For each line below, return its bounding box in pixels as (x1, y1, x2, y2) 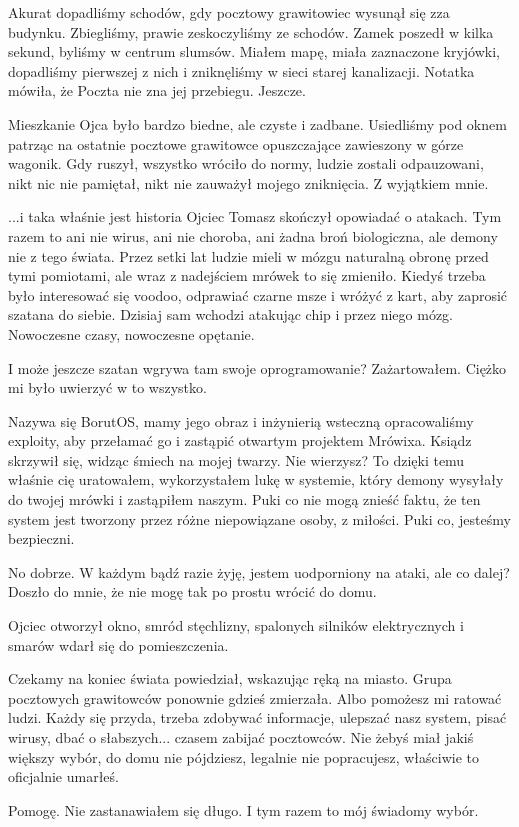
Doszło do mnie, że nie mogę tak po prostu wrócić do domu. (8, 581, 377, 602)
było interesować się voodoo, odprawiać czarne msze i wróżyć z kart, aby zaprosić (8, 284, 508, 305)
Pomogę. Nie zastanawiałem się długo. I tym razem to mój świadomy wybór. (8, 799, 479, 820)
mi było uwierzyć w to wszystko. (8, 377, 207, 398)
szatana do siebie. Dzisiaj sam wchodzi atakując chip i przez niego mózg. (8, 304, 453, 325)
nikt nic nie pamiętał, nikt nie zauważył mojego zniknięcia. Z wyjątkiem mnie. (8, 172, 489, 193)
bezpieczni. (8, 528, 75, 549)
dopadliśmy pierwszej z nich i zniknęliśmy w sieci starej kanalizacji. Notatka (8, 60, 475, 81)
